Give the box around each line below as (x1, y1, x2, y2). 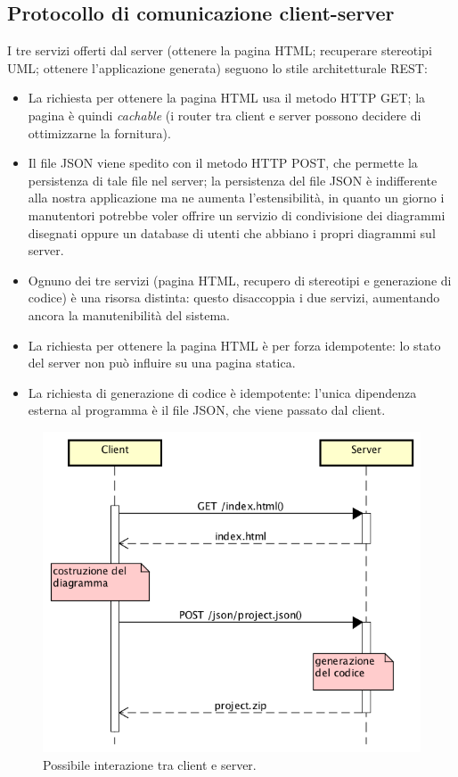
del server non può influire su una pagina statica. (28, 353, 296, 372)
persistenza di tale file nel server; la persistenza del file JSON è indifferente (28, 170, 438, 189)
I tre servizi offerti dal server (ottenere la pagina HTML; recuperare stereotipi (7, 41, 432, 60)
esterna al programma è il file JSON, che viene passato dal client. (28, 401, 386, 419)
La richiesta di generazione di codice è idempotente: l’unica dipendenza (28, 383, 417, 401)
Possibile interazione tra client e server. (43, 755, 257, 773)
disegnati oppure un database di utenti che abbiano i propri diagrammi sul (28, 223, 436, 242)
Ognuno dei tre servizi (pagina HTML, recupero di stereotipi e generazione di (28, 270, 452, 289)
